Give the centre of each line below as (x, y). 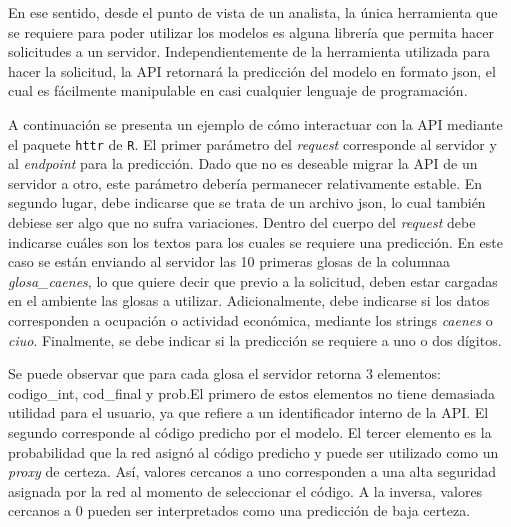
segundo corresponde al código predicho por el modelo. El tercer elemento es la (250, 431)
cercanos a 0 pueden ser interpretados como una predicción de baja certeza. (239, 510)
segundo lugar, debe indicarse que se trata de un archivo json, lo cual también (247, 202)
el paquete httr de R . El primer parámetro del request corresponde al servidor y (252, 143)
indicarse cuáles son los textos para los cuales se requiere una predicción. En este (255, 241)
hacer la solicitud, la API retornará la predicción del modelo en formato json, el (252, 70)
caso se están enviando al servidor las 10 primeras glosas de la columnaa (229, 261)
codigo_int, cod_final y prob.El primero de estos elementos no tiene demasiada (252, 392)
